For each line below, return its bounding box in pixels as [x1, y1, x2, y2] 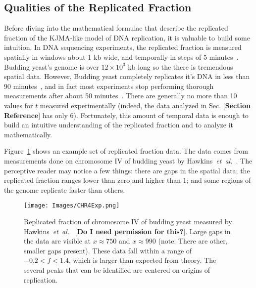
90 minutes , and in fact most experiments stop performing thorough [4, 81, 214, 91]
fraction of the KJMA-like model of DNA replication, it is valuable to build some [4, 32, 250, 42]
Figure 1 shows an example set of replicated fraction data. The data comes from [4, 146, 248, 156]
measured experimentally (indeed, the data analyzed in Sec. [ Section [40, 100, 251, 110]
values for [4, 100, 33, 110]
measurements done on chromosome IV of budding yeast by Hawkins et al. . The [4, 155, 253, 165]
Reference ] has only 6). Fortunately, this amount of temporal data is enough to [4, 110, 249, 120]
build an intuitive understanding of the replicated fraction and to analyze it [4, 120, 234, 130]
